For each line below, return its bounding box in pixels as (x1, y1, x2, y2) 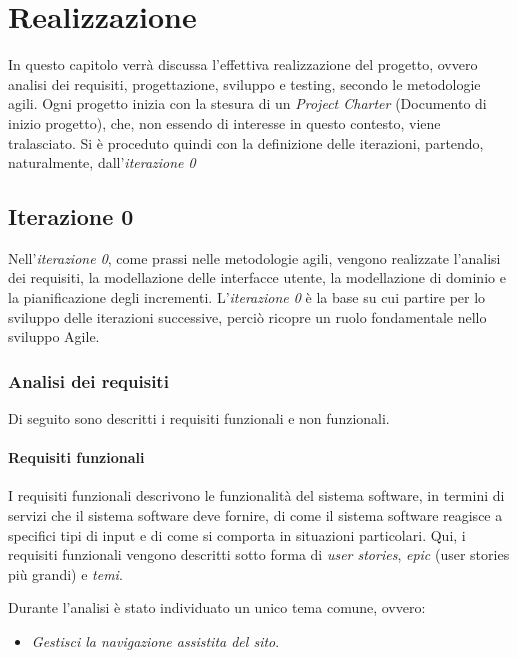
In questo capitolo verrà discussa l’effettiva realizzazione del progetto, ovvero (8, 54, 478, 75)
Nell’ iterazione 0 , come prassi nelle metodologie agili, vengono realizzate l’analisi (8, 247, 501, 268)
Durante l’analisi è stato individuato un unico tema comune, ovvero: (8, 597, 426, 618)
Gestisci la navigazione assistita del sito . (31, 631, 280, 652)
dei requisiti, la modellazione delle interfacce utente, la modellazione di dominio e (8, 267, 506, 288)
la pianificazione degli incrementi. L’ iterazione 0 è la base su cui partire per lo (8, 287, 486, 308)
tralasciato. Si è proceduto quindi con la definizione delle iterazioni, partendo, (8, 132, 484, 153)
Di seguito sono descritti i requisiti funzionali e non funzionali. (8, 408, 390, 429)
